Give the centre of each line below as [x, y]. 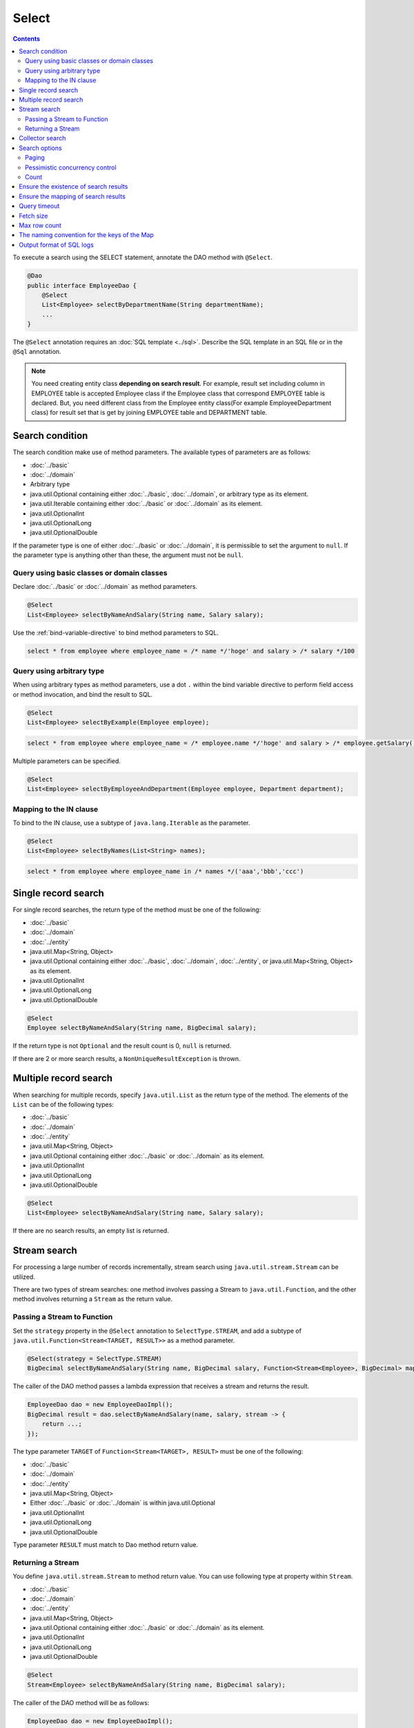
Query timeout [39, 206]
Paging [35, 158]
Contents [27, 39]
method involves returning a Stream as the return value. [92, 1299]
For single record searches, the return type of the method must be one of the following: [137, 910]
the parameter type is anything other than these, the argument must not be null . [128, 555]
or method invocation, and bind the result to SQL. [83, 694]
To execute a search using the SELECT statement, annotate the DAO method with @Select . [142, 257]
